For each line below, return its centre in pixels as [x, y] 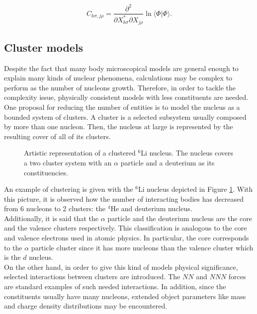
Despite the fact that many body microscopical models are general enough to [121, 68]
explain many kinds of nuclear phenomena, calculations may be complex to [118, 78]
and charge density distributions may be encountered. [86, 306]
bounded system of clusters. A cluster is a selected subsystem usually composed [125, 117]
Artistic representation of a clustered [80, 153]
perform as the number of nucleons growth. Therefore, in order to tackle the [120, 87]
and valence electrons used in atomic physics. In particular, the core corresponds [127, 238]
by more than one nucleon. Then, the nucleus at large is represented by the [119, 126]
